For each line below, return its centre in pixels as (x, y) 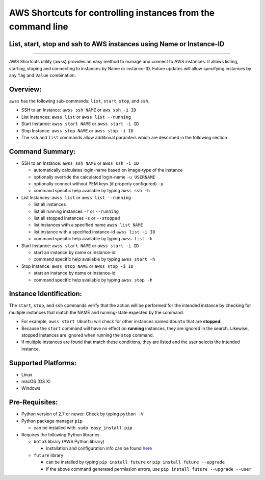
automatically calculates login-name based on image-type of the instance (108, 170)
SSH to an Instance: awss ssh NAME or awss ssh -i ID (80, 163)
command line (39, 26)
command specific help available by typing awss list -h (93, 239)
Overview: (25, 89)
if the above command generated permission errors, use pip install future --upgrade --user (149, 469)
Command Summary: (42, 151)
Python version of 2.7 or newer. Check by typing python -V (82, 414)
